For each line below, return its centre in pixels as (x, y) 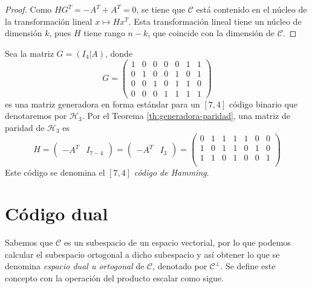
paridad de (25, 127)
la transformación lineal (49, 21)
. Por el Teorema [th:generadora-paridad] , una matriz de (186, 116)
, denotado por (180, 266)
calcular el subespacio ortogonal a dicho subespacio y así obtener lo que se (142, 254)
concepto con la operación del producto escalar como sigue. (114, 278)
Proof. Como (28, 9)
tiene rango (104, 33)
